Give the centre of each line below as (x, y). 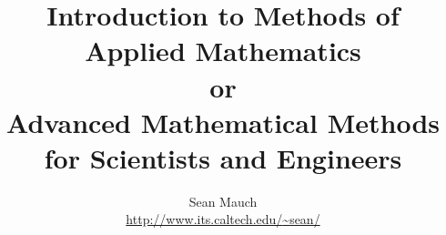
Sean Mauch (223, 201)
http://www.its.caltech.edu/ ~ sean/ (223, 219)
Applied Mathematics (223, 51)
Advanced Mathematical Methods (223, 122)
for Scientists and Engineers (223, 157)
